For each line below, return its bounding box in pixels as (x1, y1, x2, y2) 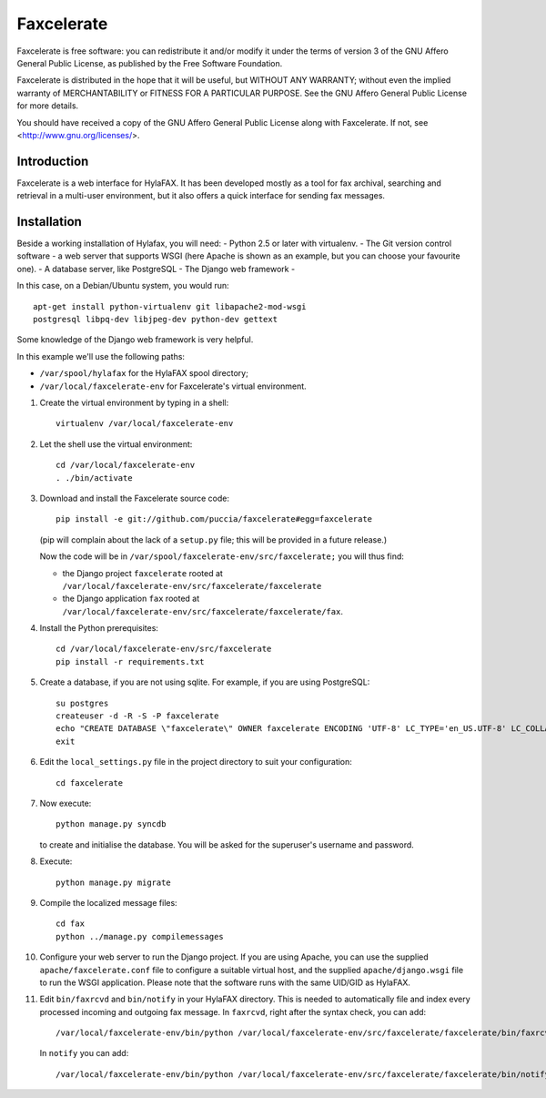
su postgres (56, 697, 109, 708)
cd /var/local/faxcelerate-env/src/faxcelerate (56, 644, 272, 655)
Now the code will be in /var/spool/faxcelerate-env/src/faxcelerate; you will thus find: (39, 551, 405, 562)
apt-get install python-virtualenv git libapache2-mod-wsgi (33, 301, 307, 311)
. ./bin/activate (56, 473, 133, 483)
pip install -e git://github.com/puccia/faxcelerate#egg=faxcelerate (56, 514, 373, 524)
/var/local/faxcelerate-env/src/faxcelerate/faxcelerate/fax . (62, 605, 343, 616)
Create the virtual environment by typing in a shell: (39, 397, 229, 408)
